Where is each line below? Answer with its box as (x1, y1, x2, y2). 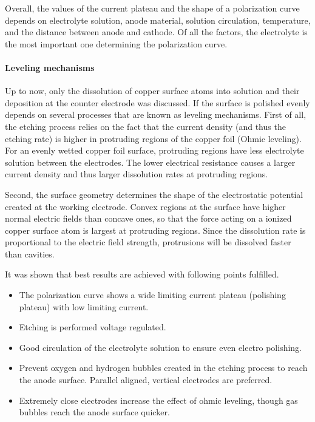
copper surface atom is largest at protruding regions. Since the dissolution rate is (5, 223, 306, 236)
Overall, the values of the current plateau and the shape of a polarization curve (5, 2, 300, 14)
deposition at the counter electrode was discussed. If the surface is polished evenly (5, 96, 310, 109)
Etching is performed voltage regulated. (19, 321, 166, 333)
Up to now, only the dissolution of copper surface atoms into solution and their (5, 84, 300, 97)
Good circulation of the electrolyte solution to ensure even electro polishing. (19, 341, 302, 353)
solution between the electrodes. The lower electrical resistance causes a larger (5, 155, 296, 168)
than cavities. (5, 247, 55, 260)
